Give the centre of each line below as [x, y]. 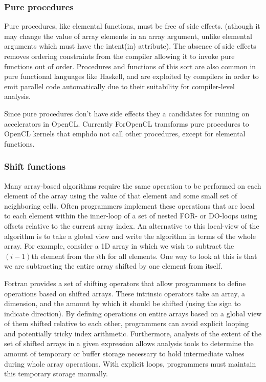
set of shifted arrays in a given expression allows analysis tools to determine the [129, 343]
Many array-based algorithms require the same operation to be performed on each [133, 185]
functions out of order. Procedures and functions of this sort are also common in [130, 66]
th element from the [63, 256]
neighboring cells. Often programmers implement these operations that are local [129, 205]
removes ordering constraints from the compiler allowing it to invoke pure [119, 56]
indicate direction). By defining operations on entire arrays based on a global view [133, 313]
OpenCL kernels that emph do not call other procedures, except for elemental [125, 134]
